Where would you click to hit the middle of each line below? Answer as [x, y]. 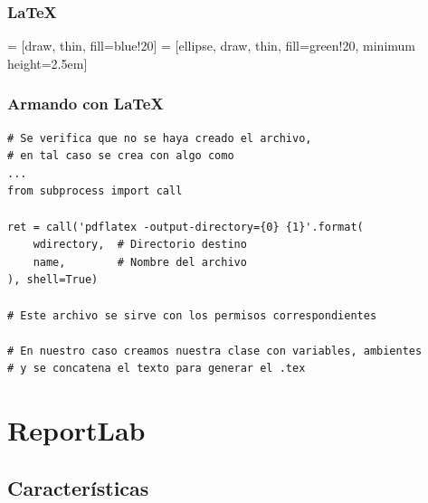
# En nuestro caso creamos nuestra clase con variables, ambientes [215, 351]
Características [78, 487]
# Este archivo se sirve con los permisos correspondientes [192, 315]
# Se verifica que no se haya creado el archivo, [160, 138]
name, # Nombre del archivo [140, 262]
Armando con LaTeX [86, 104]
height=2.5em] [48, 63]
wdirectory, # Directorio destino [140, 245]
